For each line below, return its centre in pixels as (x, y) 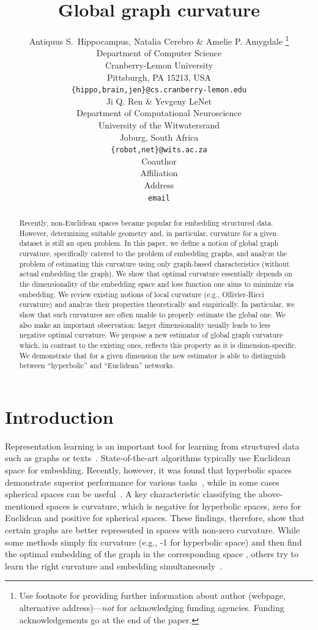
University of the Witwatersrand (159, 125)
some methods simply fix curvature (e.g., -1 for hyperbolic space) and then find (153, 542)
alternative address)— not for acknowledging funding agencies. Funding (152, 607)
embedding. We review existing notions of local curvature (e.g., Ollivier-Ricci (142, 294)
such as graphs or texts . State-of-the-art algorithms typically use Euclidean (148, 458)
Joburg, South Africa (159, 137)
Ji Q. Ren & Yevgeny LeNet (159, 101)
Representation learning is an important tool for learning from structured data (152, 446)
